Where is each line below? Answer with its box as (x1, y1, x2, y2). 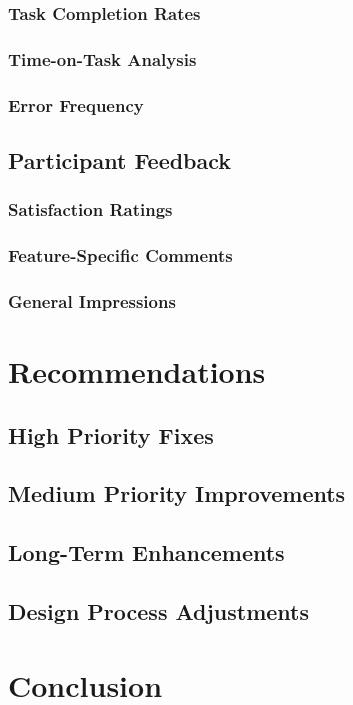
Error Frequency (8, 92, 144, 117)
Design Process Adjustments (8, 595, 310, 626)
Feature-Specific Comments (8, 243, 233, 268)
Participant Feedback (8, 144, 232, 175)
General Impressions (8, 288, 176, 313)
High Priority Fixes (8, 419, 214, 450)
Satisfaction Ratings (8, 197, 173, 222)
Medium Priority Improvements (8, 478, 346, 509)
